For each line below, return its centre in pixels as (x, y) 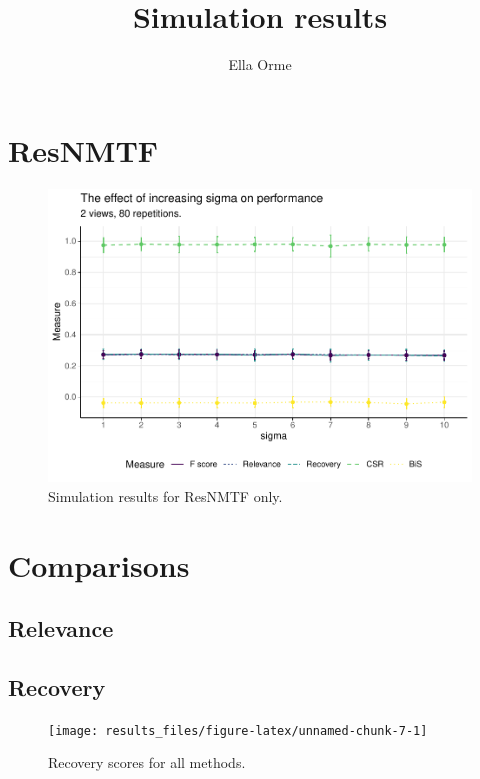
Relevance (61, 628)
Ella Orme (260, 64)
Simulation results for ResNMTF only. (165, 495)
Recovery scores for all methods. (147, 762)
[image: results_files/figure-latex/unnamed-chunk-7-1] (238, 730)
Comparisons (99, 564)
